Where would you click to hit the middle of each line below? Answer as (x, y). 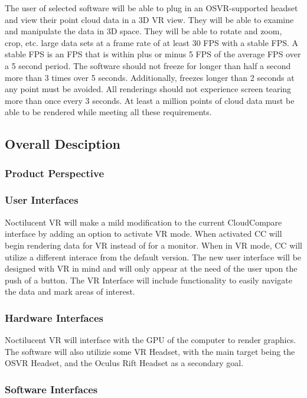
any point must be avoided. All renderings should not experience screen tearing (148, 89)
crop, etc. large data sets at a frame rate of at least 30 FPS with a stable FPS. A (152, 42)
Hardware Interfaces (54, 317)
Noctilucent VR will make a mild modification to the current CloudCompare (143, 222)
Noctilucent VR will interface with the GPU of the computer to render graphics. (151, 340)
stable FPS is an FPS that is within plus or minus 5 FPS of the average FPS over (153, 54)
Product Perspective (55, 173)
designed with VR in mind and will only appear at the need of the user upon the (151, 268)
